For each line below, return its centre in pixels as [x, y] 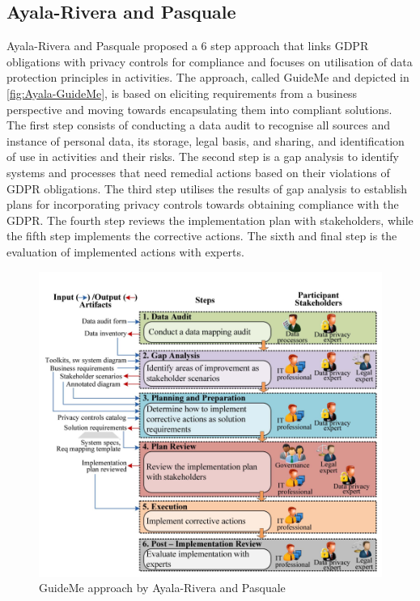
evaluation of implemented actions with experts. [125, 251]
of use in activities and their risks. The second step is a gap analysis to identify [203, 157]
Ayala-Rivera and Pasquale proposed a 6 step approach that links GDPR [188, 46]
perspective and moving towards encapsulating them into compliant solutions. [199, 109]
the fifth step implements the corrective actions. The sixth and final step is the [202, 236]
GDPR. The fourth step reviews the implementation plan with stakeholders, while [210, 220]
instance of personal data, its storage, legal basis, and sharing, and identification [206, 140]
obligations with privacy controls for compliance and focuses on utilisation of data [210, 61]
